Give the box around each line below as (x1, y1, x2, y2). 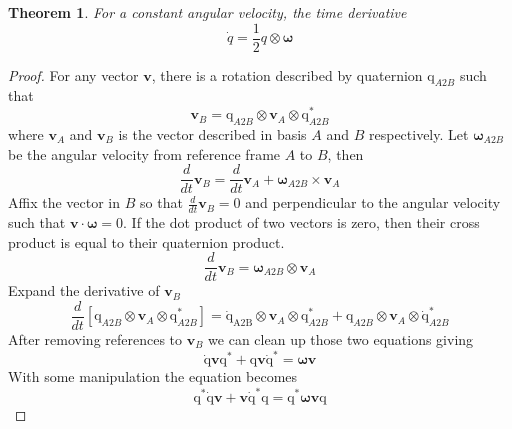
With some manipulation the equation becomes (8, 366, 298, 387)
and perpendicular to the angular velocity (245, 192, 501, 213)
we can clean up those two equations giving (208, 328, 474, 349)
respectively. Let (368, 123, 469, 144)
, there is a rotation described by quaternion (151, 64, 423, 85)
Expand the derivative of (8, 280, 160, 301)
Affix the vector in (8, 192, 121, 213)
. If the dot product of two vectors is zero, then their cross (123, 212, 480, 232)
